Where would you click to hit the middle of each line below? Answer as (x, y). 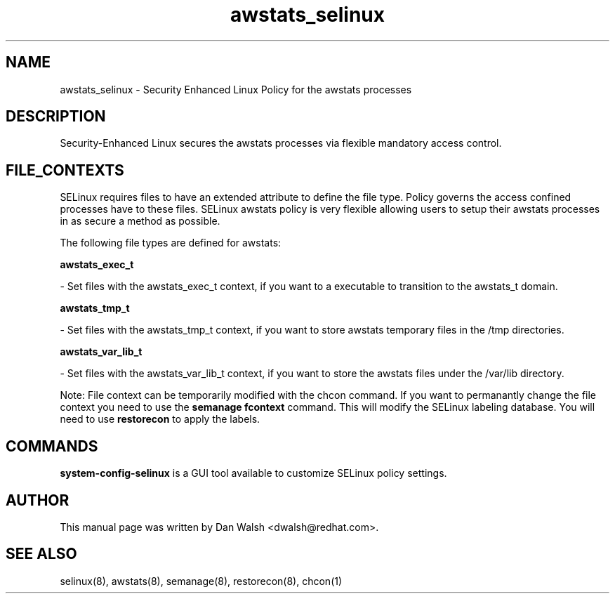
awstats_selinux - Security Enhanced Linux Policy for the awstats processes (236, 89)
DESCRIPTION (56, 117)
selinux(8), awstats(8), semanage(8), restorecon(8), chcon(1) (201, 581)
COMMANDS (52, 446)
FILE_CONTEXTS (65, 170)
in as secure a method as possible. (140, 221)
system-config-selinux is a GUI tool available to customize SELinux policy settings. (253, 473)
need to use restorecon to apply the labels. (160, 419)
